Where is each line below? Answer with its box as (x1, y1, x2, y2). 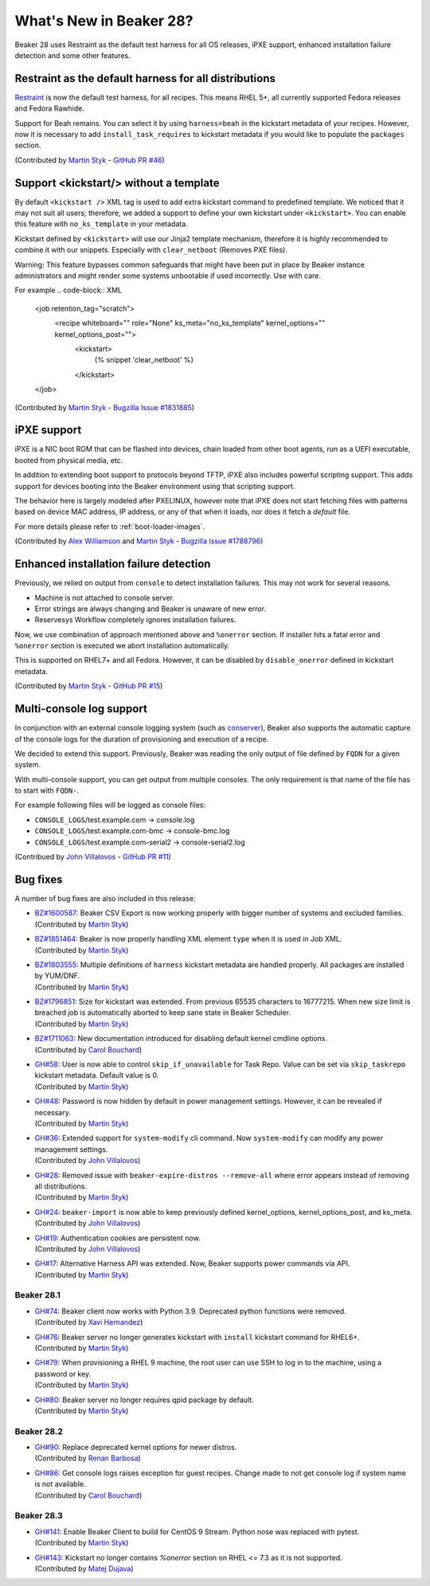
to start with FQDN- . (14, 785, 80, 796)
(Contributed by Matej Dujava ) (34, 1564, 135, 1573)
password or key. (34, 1369, 92, 1378)
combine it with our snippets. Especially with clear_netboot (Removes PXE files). (14, 245, 288, 255)
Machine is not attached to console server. (34, 593, 175, 602)
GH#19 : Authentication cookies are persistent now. (34, 1233, 201, 1243)
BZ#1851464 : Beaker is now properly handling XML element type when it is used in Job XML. (34, 934, 342, 944)
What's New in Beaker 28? (14, 12, 193, 29)
